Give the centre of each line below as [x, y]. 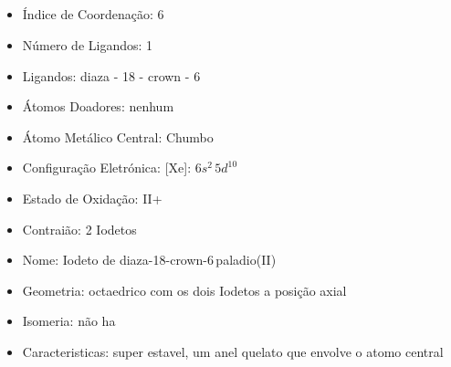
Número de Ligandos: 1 [88, 44]
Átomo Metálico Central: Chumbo [118, 136]
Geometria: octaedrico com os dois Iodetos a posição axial [184, 290]
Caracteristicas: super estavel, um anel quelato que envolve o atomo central [233, 351]
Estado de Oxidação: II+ [92, 198]
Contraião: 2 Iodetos [79, 229]
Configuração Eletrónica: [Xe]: [107, 168]
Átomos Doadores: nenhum [98, 106]
